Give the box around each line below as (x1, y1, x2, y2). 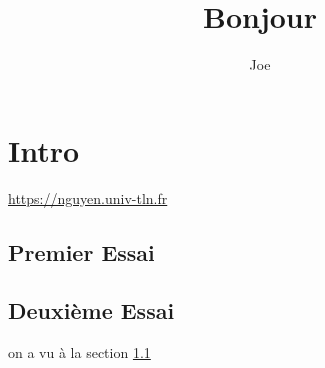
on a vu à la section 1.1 (8, 342, 151, 363)
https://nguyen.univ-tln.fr (8, 187, 168, 208)
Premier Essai (8, 236, 155, 267)
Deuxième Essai (8, 295, 175, 326)
